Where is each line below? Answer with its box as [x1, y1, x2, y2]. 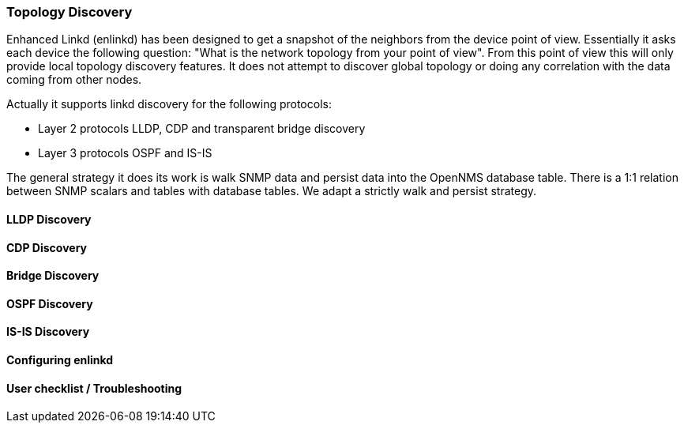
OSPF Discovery [6, 296, 93, 310]
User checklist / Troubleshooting [6, 381, 182, 395]
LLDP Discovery [6, 212, 92, 226]
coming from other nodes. [6, 73, 142, 87]
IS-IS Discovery [6, 325, 90, 339]
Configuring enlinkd [6, 353, 114, 367]
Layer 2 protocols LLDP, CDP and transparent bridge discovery [38, 122, 366, 136]
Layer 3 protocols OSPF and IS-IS [38, 146, 212, 160]
